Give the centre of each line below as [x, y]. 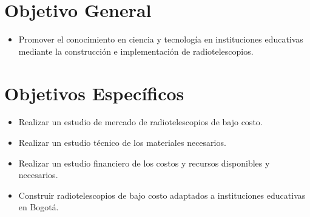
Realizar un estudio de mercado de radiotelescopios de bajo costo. [140, 122]
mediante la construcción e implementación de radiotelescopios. [136, 51]
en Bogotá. [39, 207]
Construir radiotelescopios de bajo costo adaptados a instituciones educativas [162, 195]
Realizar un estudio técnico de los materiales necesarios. [122, 143]
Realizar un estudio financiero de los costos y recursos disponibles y [144, 163]
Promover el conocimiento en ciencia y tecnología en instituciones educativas [161, 39]
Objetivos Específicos [94, 93]
